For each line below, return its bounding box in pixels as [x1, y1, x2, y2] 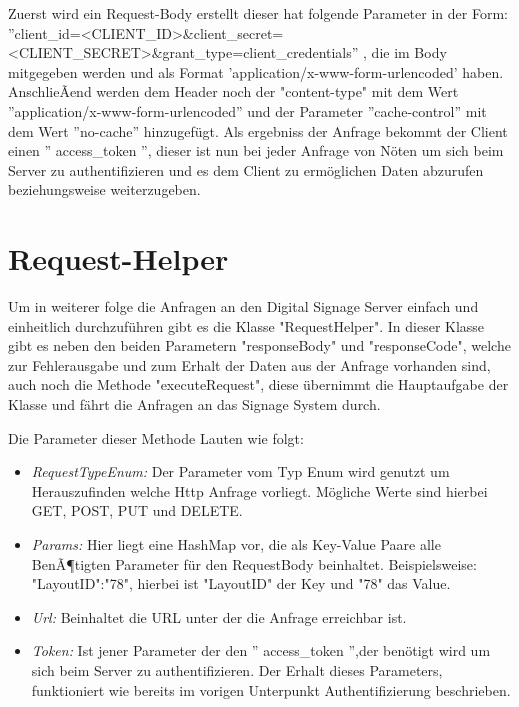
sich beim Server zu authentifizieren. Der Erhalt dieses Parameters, [31, 659, 443, 680]
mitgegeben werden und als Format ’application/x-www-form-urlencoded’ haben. [8, 61, 504, 82]
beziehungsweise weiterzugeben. [8, 179, 201, 200]
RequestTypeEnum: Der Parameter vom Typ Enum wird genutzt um [31, 461, 450, 482]
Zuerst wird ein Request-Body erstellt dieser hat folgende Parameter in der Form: [8, 3, 508, 23]
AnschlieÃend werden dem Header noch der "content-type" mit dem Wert [8, 81, 459, 102]
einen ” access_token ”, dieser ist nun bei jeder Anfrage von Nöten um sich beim [8, 140, 504, 161]
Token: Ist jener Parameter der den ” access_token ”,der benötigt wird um [31, 640, 491, 661]
